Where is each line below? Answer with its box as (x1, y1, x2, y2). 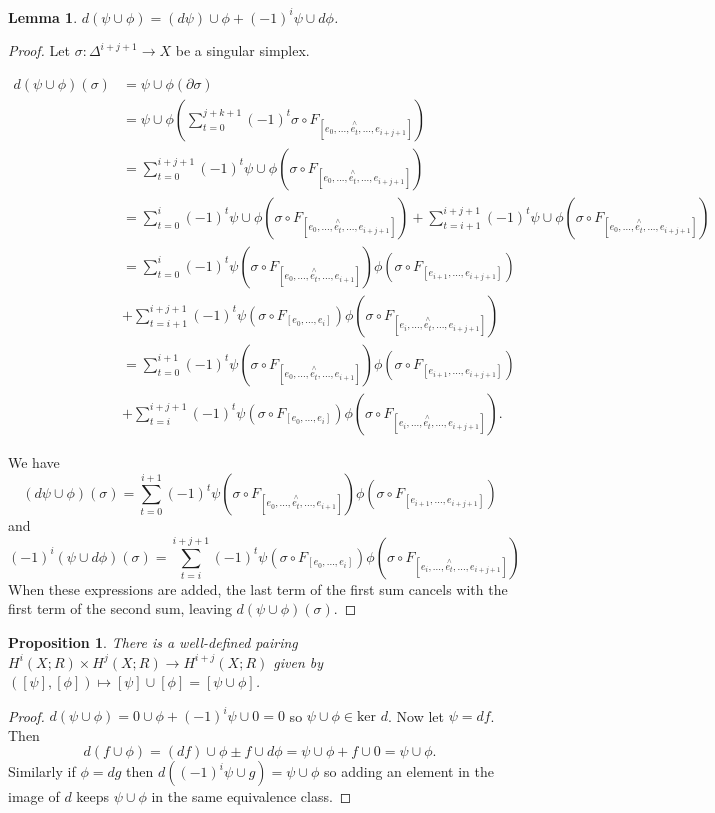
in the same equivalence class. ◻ (151, 786, 352, 807)
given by (273, 651, 324, 672)
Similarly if (8, 761, 76, 782)
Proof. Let (8, 40, 70, 61)
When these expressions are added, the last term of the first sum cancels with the (8, 578, 508, 599)
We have (8, 451, 60, 472)
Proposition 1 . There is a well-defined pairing (8, 631, 298, 652)
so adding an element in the (323, 761, 495, 782)
